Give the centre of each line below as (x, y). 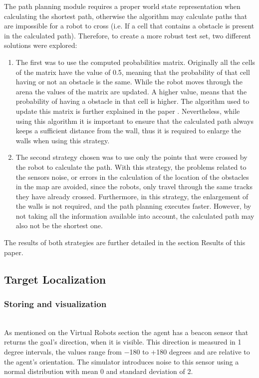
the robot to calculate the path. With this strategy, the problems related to (131, 167)
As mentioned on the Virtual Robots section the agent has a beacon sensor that (126, 332)
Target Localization (55, 279)
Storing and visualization (55, 303)
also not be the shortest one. (59, 225)
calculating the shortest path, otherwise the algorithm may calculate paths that (126, 16)
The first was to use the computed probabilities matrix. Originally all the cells (135, 62)
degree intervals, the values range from (63, 352)
